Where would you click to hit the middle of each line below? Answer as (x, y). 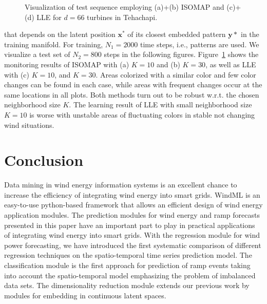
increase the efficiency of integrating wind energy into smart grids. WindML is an (132, 194)
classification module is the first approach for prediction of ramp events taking (127, 265)
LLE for (49, 17)
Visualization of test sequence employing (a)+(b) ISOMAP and (125, 7)
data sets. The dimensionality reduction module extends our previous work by (127, 285)
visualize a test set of (37, 54)
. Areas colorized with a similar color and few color (176, 74)
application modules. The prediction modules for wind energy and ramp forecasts (132, 215)
